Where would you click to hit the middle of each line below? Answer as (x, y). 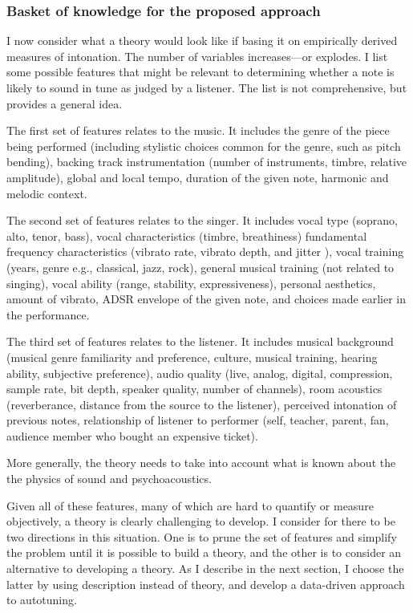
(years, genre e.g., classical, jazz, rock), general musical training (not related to (200, 267)
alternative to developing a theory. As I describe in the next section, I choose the (205, 568)
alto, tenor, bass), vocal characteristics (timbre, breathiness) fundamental (187, 235)
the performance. (48, 314)
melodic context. (47, 193)
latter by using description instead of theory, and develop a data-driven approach (206, 584)
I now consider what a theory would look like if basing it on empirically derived (202, 41)
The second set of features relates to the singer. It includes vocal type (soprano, (202, 220)
